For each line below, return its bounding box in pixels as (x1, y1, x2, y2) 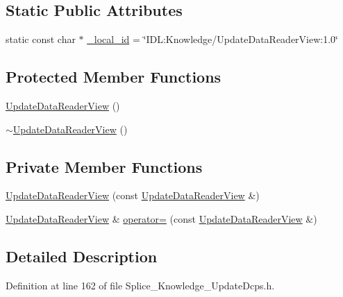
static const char (6, 32, 76, 46)
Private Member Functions (6, 155, 203, 177)
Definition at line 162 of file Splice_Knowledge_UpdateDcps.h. (6, 278, 275, 292)
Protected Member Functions (6, 66, 221, 87)
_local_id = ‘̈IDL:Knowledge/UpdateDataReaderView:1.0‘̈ (87, 32, 338, 46)
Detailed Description (6, 245, 158, 266)
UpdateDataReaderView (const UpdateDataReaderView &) (6, 188, 260, 203)
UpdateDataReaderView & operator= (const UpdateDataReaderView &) (6, 211, 317, 226)
